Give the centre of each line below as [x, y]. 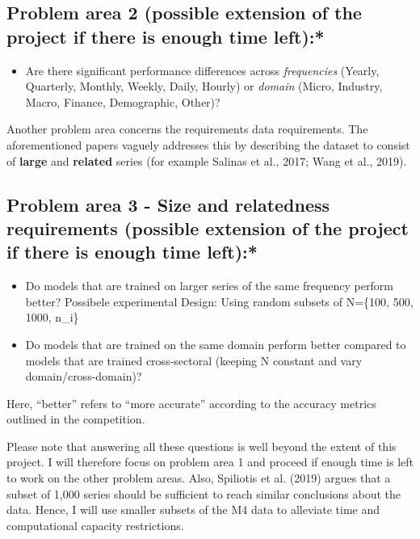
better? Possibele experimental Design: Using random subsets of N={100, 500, [219, 301]
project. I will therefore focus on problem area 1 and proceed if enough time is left [210, 462]
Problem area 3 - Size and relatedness [168, 204]
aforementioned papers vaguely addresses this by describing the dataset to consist [208, 144]
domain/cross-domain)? [84, 376]
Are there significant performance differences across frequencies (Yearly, [202, 70]
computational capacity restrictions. [95, 525]
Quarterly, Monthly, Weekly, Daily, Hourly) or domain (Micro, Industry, [204, 86]
